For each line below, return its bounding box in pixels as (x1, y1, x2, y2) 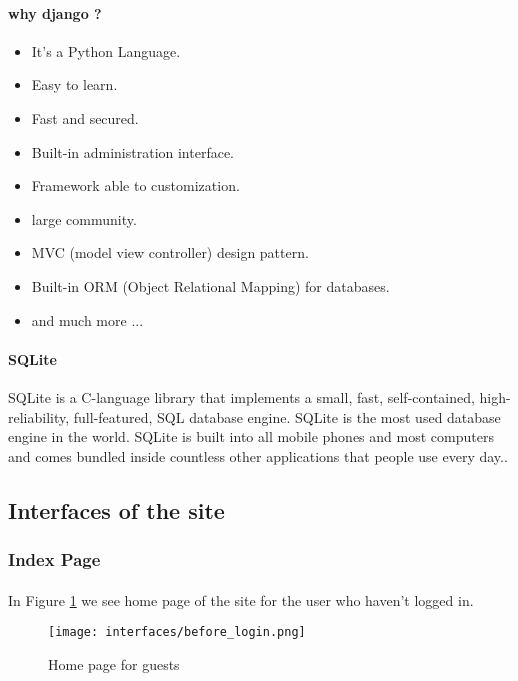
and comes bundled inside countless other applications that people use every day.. (8, 445, 508, 466)
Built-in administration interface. (31, 141, 235, 162)
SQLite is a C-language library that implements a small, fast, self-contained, (8, 386, 475, 407)
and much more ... (31, 309, 144, 330)
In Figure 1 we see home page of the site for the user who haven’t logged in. (8, 589, 474, 610)
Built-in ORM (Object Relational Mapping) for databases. (31, 275, 390, 296)
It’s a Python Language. (31, 40, 181, 61)
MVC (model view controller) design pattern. (31, 242, 309, 263)
